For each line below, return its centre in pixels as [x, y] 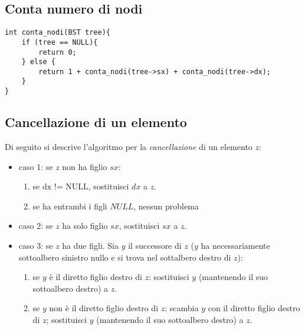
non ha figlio [85, 166]
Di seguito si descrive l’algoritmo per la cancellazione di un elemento [129, 146]
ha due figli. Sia [91, 245]
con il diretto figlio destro [254, 308]
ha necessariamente [235, 245]
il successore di [155, 245]
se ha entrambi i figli [70, 206]
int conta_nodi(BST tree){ [58, 33]
